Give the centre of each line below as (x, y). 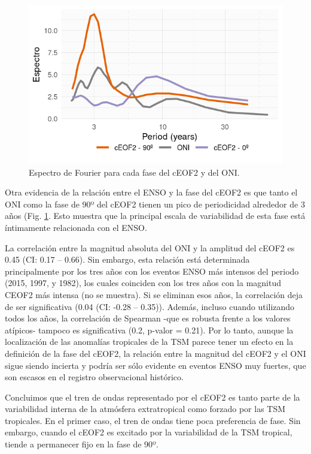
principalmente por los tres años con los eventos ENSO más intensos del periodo (152, 271)
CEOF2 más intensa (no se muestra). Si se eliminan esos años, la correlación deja (154, 294)
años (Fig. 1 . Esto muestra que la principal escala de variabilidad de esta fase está (155, 216)
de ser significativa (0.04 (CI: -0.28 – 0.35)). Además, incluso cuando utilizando (150, 306)
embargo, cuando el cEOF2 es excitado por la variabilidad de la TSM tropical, (149, 432)
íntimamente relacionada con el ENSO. (76, 227)
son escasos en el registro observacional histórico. (94, 377)
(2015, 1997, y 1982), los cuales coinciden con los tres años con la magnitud (143, 283)
